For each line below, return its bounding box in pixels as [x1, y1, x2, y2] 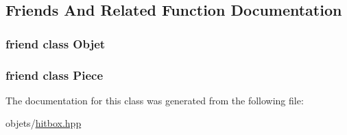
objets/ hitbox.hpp [5, 116, 82, 130]
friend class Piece [5, 66, 104, 83]
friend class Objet [5, 35, 106, 52]
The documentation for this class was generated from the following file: [5, 93, 304, 107]
